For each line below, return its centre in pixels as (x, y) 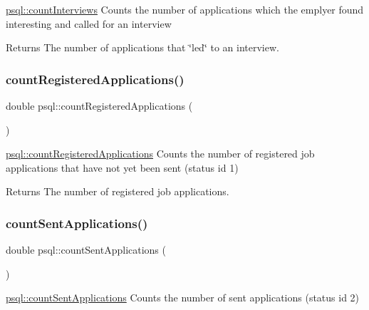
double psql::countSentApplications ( (86, 250)
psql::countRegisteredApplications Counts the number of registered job (160, 154)
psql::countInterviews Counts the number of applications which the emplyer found (185, 9)
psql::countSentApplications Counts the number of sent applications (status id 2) (183, 298)
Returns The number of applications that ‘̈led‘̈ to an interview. (142, 47)
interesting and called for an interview (89, 23)
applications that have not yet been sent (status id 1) (122, 167)
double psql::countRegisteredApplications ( (99, 105)
